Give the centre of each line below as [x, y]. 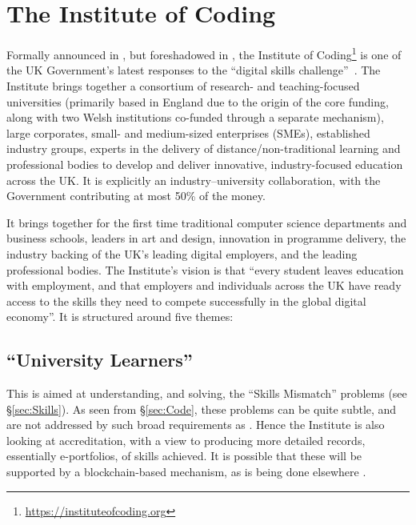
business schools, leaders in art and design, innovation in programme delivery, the [206, 238]
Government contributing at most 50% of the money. [136, 196]
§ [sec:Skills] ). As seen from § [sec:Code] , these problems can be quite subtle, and [202, 409]
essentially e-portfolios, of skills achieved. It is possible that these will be [184, 456]
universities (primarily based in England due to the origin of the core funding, [198, 101]
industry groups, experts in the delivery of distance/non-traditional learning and [204, 148]
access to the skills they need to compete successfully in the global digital [186, 301]
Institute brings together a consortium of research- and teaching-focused [183, 85]
